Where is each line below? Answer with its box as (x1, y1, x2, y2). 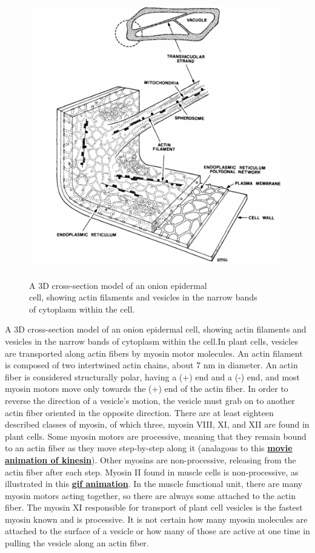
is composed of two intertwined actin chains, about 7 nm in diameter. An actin (5, 359, 298, 371)
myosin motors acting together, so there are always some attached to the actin (5, 489, 296, 502)
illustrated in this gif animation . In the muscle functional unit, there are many (5, 477, 303, 490)
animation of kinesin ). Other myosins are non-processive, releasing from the (5, 453, 296, 466)
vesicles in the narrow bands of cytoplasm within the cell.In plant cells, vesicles (5, 334, 298, 347)
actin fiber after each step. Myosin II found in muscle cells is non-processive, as (5, 465, 299, 478)
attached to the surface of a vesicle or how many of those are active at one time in (5, 525, 310, 537)
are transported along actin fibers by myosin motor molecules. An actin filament (5, 346, 303, 359)
